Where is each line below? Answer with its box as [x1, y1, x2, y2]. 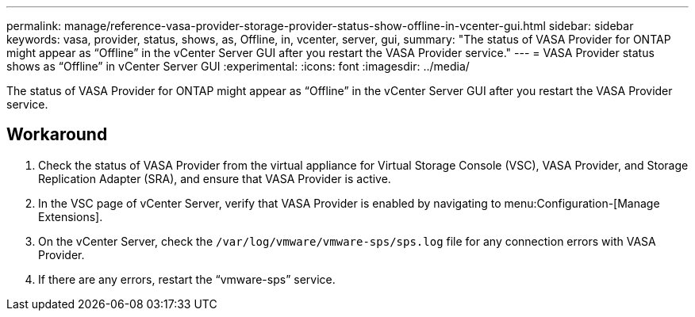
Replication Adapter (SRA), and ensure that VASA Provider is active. [38, 171, 391, 185]
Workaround [6, 124, 108, 145]
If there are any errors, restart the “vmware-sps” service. [38, 272, 336, 286]
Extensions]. [38, 209, 103, 223]
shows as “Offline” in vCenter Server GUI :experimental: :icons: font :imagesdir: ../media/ [6, 59, 470, 73]
